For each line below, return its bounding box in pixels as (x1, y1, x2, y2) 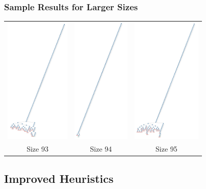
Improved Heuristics (4, 171, 114, 186)
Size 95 (156, 143, 177, 154)
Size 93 (27, 143, 48, 154)
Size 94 (90, 143, 112, 154)
